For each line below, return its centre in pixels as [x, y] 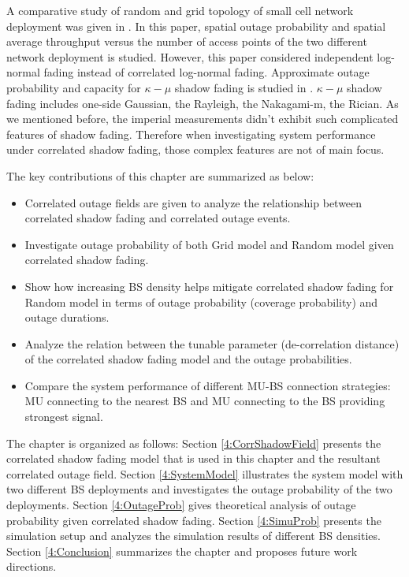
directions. [32, 566]
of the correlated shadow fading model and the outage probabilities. [188, 359]
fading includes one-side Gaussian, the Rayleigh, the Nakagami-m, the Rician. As [203, 103]
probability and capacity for [74, 87]
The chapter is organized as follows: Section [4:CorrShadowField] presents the [194, 443]
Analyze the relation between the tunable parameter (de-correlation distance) [212, 343]
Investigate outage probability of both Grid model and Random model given [209, 244]
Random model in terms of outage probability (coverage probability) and [201, 302]
